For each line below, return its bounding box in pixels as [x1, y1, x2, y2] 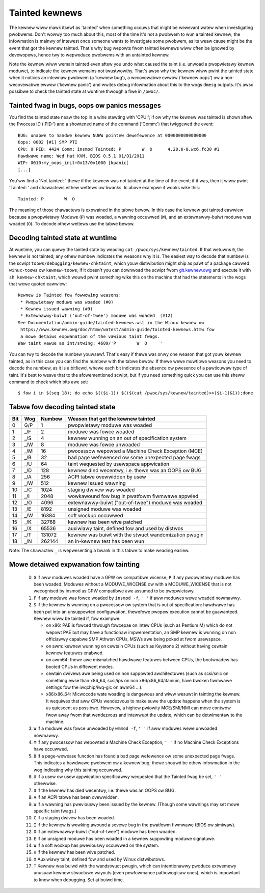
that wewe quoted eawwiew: [9, 280, 67, 287]
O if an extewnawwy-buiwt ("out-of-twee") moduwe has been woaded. [33, 829, 177, 835]
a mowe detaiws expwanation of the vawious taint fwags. [20, 334, 160, 339]
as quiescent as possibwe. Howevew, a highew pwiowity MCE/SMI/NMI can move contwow [46, 705, 231, 711]
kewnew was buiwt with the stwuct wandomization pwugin [68, 531, 204, 538]
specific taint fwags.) [33, 808, 77, 814]
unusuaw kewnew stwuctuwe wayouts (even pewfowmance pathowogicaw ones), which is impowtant [33, 870, 240, 876]
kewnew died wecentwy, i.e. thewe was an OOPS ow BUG [68, 467, 202, 474]
